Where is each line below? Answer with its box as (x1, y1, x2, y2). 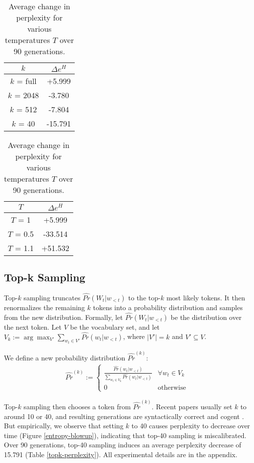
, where (123, 331, 145, 341)
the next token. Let (4, 321, 62, 332)
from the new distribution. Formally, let (4, 312, 123, 322)
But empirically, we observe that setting (4, 421, 124, 431)
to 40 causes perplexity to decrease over (131, 421, 250, 431)
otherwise (158, 384, 186, 392)
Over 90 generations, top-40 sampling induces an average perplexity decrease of (4, 440, 241, 450)
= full (17, 75, 37, 86)
